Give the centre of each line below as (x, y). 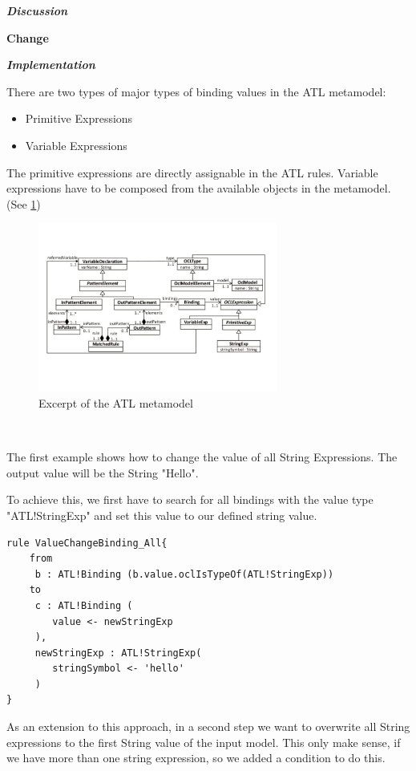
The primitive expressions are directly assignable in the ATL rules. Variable (192, 172)
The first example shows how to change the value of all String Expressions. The (202, 457)
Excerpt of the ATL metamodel (116, 402)
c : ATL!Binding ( (84, 605)
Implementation (51, 65)
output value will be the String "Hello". (103, 472)
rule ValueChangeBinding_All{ (87, 543)
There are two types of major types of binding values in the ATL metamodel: (196, 91)
